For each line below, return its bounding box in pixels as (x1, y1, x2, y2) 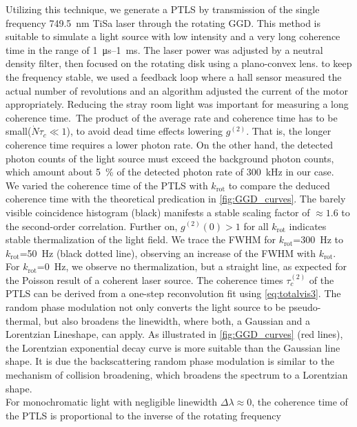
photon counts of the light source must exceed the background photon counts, (6, 151, 334, 165)
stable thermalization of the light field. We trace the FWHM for (6, 232, 276, 247)
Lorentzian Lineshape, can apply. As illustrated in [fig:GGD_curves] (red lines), (6, 327, 343, 341)
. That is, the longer (246, 124, 331, 138)
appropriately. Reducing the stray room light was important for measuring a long (6, 97, 349, 111)
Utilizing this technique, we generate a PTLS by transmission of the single (6, 2, 320, 16)
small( (6, 124, 32, 138)
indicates (289, 218, 327, 233)
